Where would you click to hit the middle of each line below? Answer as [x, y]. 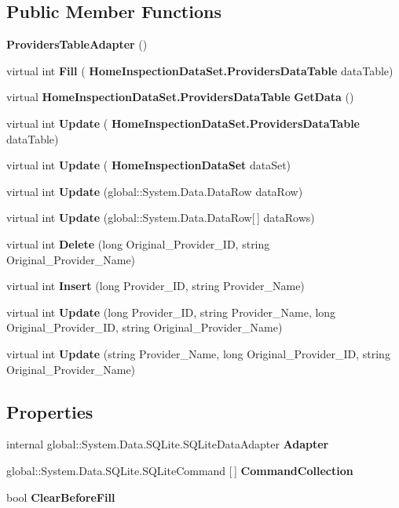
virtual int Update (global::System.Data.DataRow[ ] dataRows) [161, 218]
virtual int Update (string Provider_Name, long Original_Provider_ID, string [198, 353]
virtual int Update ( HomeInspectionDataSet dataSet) [149, 165]
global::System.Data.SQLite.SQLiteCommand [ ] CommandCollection [180, 470]
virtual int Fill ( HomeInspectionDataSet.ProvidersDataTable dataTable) [200, 70]
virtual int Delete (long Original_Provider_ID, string [138, 243]
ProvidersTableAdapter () [77, 44]
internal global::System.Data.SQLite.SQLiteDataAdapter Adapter [168, 444]
